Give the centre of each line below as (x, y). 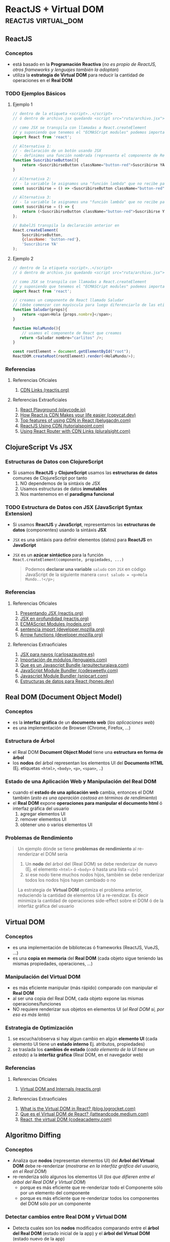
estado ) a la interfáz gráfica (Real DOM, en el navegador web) (78, 1055)
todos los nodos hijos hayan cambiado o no (71, 880)
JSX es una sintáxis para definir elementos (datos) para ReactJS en (82, 540)
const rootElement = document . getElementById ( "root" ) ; (72, 352)
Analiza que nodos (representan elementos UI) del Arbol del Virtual (83, 1160)
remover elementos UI (43, 819)
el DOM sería (54, 854)
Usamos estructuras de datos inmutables (63, 489)
